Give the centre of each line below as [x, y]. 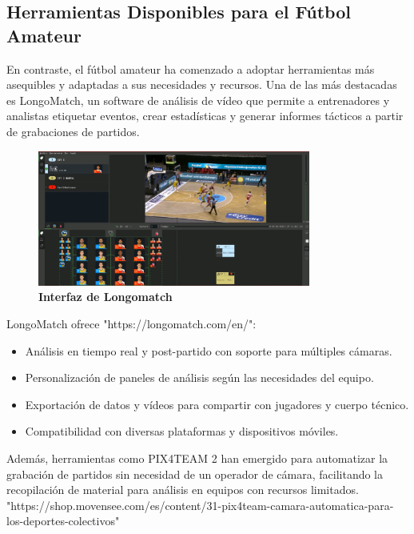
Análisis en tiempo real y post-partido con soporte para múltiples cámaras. [209, 350]
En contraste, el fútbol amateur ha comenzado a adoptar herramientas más [191, 68]
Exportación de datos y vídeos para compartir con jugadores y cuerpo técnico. [217, 404]
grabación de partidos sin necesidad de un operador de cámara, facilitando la [195, 474]
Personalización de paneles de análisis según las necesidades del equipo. [199, 377]
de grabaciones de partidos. [73, 131]
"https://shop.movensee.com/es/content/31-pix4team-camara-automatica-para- [200, 505]
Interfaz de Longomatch [105, 297]
